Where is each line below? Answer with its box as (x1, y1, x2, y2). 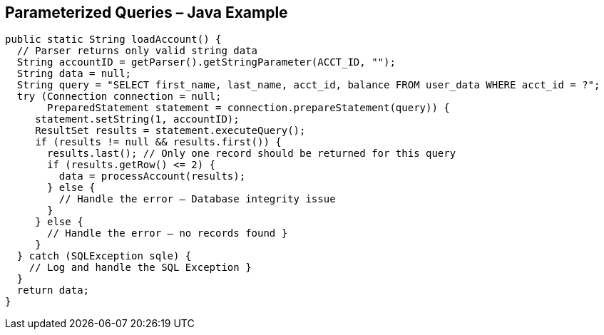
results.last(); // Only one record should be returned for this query (47, 148, 456, 160)
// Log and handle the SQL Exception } (29, 262, 252, 274)
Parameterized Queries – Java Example (5, 4, 288, 21)
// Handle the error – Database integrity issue (58, 193, 336, 205)
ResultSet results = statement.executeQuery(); (35, 125, 306, 137)
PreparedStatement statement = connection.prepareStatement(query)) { (47, 102, 450, 114)
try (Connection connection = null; (16, 91, 222, 103)
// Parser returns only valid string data (16, 45, 258, 57)
